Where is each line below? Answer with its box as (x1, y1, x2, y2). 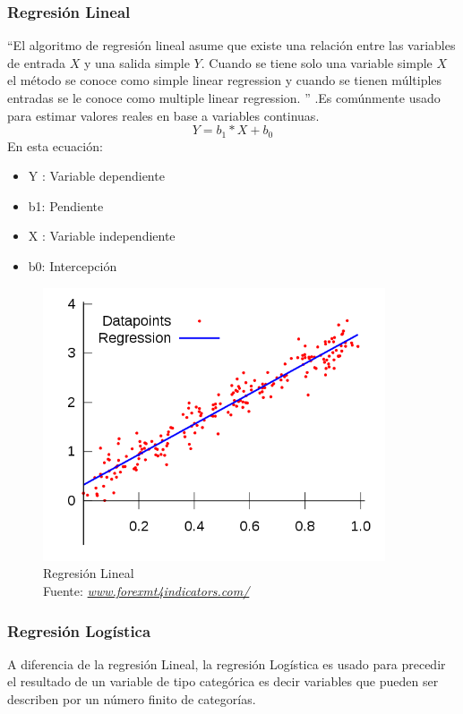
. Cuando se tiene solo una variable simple (201, 53, 433, 72)
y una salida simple (83, 53, 190, 72)
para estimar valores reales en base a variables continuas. (7, 106, 320, 124)
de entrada (7, 53, 65, 72)
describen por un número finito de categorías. (7, 690, 256, 709)
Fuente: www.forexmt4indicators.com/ (43, 582, 250, 600)
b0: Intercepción (28, 257, 117, 276)
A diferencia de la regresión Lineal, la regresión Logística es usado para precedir (7, 654, 446, 673)
